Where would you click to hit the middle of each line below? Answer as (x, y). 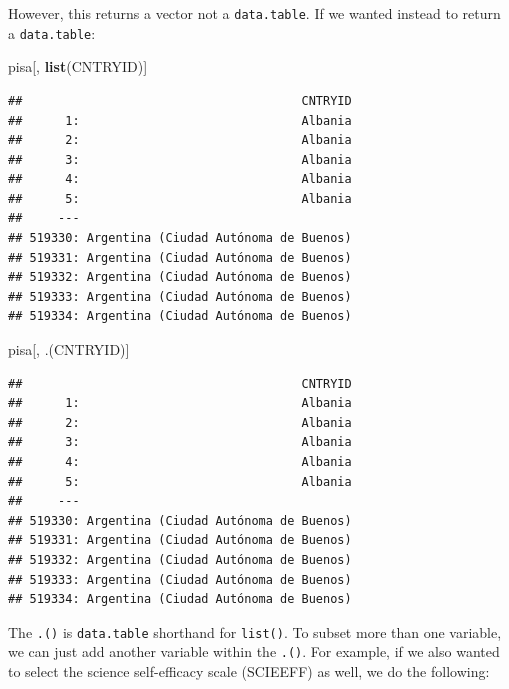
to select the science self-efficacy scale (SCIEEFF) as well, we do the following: (249, 671)
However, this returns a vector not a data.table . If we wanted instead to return (254, 13)
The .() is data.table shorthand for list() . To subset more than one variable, (255, 631)
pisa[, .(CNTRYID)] (69, 349)
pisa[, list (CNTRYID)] (78, 66)
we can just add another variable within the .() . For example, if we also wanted (254, 651)
